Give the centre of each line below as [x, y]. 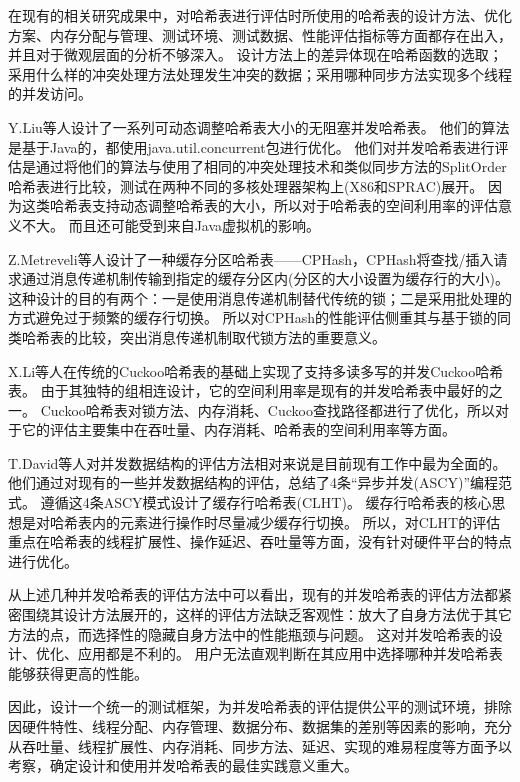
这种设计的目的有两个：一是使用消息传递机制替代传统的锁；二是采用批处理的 [260, 297]
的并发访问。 [50, 93]
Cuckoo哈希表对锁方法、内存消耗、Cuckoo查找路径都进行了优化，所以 [267, 409]
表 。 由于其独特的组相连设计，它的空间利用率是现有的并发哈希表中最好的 [248, 390]
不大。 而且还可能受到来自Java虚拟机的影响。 [171, 224]
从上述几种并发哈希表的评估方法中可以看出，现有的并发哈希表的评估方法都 [253, 594]
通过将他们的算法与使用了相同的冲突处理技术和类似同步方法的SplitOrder [271, 166]
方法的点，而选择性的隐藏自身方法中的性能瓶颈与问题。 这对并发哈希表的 [248, 633]
